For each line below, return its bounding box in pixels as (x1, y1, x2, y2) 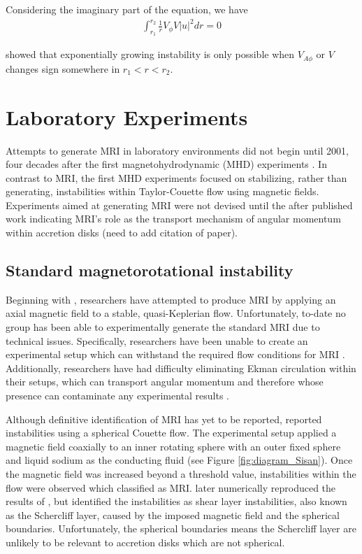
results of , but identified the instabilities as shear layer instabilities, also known (6, 494, 347, 509)
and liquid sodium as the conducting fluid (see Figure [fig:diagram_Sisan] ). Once (6, 453, 353, 467)
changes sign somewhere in (6, 61, 120, 76)
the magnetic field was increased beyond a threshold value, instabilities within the (6, 466, 356, 481)
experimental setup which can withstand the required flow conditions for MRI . (6, 347, 345, 362)
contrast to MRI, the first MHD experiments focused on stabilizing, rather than (6, 170, 347, 185)
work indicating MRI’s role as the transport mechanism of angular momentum (6, 211, 341, 226)
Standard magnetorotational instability (6, 260, 294, 281)
